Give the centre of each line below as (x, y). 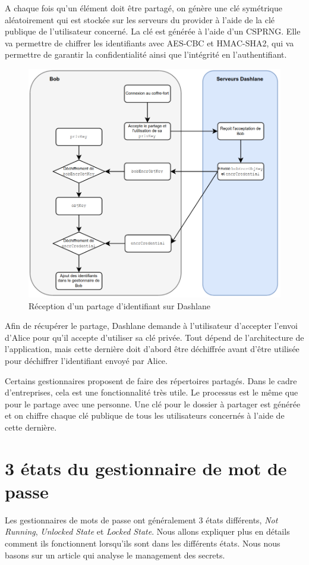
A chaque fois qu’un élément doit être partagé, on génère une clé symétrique (144, 8)
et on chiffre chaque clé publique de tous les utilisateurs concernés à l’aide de (145, 415)
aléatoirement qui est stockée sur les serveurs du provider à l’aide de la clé (140, 19)
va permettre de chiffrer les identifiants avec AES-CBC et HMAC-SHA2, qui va (149, 43)
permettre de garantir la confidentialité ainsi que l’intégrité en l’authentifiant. (146, 54)
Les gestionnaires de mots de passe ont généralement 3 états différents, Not (141, 520)
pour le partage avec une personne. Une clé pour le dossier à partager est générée (153, 404)
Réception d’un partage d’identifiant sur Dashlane (119, 305)
